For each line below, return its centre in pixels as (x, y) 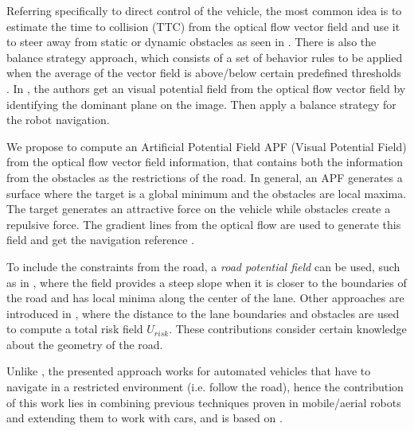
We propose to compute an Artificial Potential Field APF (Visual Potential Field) (207, 146)
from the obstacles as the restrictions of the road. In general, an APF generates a (205, 177)
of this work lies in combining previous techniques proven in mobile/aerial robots (204, 402)
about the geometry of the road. (85, 344)
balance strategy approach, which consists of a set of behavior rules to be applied (205, 57)
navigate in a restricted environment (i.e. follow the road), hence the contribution (205, 387)
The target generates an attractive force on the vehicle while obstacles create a (199, 209)
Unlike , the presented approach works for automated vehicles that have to (189, 371)
